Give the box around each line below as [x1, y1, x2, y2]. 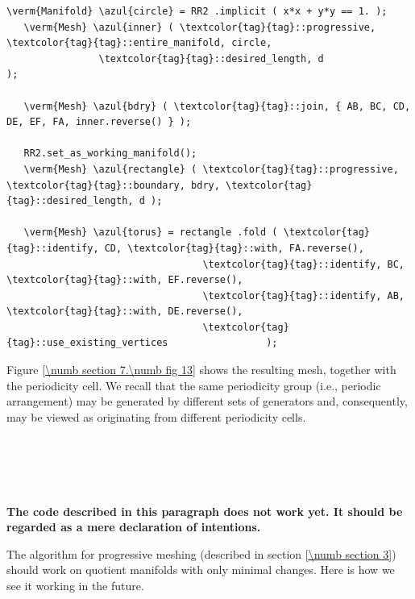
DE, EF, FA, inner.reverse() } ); [6, 116, 192, 128]
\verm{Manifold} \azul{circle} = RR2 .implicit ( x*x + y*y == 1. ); [6, 6, 388, 17]
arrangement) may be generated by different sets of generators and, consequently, [6, 393, 408, 410]
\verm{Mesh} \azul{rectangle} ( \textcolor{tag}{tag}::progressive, [23, 163, 399, 175]
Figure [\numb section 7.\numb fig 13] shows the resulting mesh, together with [6, 361, 396, 378]
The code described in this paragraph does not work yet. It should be [6, 502, 403, 519]
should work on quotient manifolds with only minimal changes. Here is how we [6, 561, 395, 578]
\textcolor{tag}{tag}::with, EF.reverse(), [6, 274, 243, 286]
